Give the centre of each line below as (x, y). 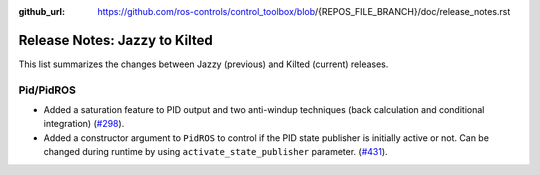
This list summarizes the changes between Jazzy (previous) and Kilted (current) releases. (203, 64)
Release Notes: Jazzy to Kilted (116, 40)
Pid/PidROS (47, 90)
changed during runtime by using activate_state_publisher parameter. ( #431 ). (216, 152)
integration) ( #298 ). (84, 124)
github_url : (41, 11)
